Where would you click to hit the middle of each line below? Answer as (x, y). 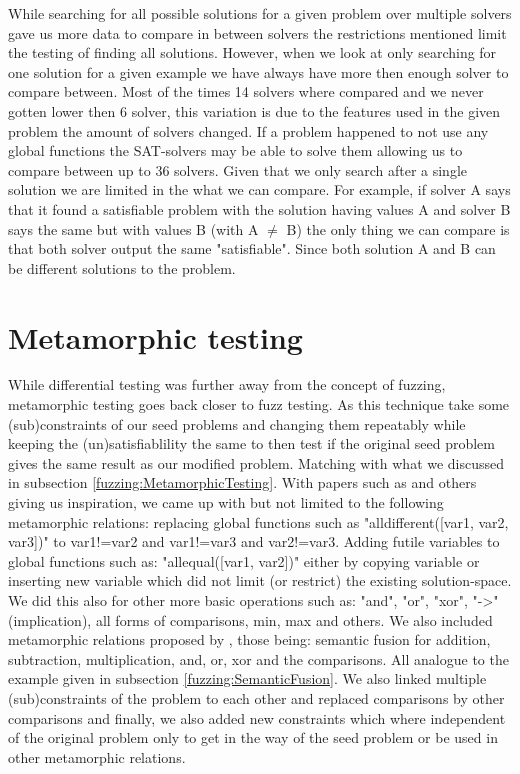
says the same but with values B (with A (133, 228)
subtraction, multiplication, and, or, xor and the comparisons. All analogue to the (258, 658)
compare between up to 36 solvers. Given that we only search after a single (238, 169)
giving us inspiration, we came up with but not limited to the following (226, 502)
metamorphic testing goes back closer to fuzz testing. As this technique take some (259, 404)
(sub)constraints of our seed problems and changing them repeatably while (237, 423)
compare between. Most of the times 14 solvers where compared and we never (246, 91)
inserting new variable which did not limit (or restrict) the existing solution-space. (260, 580)
